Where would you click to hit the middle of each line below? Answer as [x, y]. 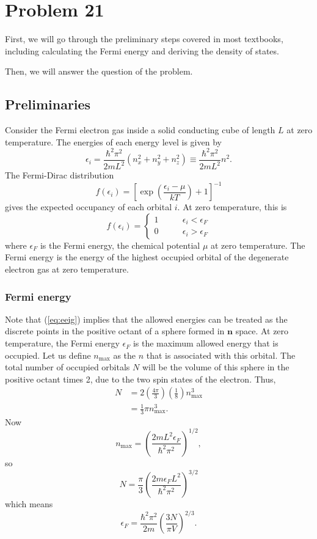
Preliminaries [48, 104]
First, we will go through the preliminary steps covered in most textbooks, [144, 39]
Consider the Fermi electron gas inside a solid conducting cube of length [140, 130]
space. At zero [262, 331]
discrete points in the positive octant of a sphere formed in [115, 331]
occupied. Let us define [48, 355]
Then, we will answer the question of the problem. [99, 71]
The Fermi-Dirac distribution [60, 175]
